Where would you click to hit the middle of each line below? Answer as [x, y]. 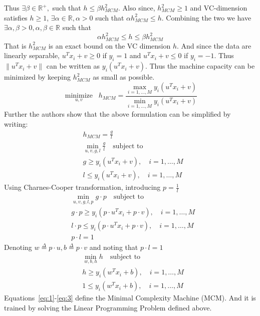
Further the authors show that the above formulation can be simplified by [117, 114]
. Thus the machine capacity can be [200, 66]
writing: [16, 123]
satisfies [16, 17]
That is [15, 45]
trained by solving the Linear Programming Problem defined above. [108, 307]
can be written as [73, 66]
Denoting [18, 247]
